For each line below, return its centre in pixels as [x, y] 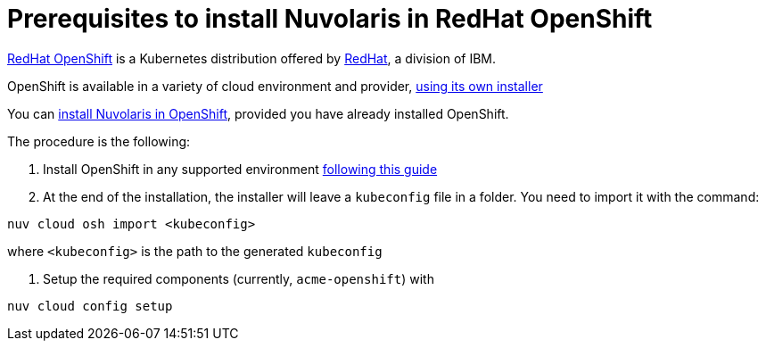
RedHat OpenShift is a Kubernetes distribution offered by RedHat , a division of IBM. [252, 58]
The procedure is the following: [99, 141]
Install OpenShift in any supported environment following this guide [240, 169]
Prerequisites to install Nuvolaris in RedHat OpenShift [330, 19]
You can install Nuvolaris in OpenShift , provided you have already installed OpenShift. [258, 113]
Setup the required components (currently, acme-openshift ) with [239, 278]
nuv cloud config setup [90, 306]
